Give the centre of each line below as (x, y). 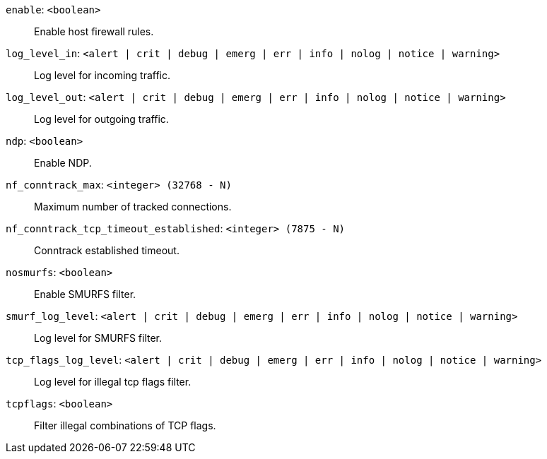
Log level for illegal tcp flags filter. (113, 382)
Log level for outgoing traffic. (101, 119)
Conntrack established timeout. (107, 250)
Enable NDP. (63, 163)
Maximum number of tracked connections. (133, 207)
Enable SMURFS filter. (85, 294)
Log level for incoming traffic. (102, 75)
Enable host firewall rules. (94, 31)
